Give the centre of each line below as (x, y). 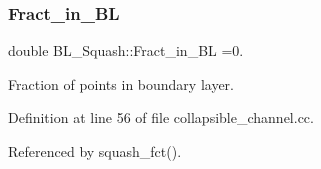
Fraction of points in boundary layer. (121, 83)
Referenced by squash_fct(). (95, 151)
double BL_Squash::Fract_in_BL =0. (126, 50)
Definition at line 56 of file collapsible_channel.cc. (161, 117)
